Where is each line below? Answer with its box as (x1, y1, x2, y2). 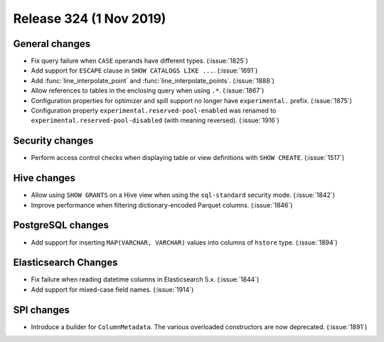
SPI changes (13, 304, 70, 316)
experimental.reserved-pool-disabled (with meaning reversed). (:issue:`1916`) (31, 116, 280, 124)
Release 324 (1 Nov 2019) (13, 11, 166, 26)
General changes (13, 38, 91, 50)
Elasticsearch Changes (13, 257, 118, 269)
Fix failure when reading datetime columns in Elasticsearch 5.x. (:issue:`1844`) (31, 275, 260, 284)
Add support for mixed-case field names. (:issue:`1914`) (31, 285, 194, 294)
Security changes (13, 135, 94, 147)
